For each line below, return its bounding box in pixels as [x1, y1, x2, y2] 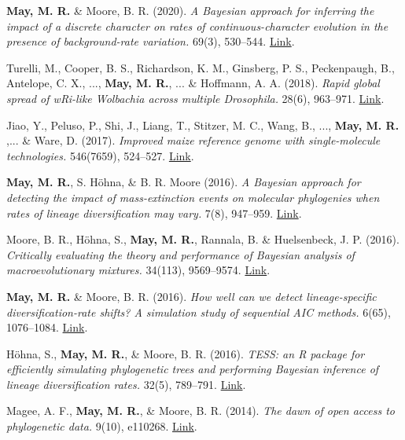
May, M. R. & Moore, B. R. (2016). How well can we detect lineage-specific [6, 288, 377, 304]
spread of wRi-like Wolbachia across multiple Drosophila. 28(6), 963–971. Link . [6, 90, 385, 106]
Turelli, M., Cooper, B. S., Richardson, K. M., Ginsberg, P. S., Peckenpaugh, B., [6, 59, 395, 75]
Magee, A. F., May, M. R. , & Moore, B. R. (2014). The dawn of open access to [6, 402, 395, 419]
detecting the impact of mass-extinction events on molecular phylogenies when [6, 189, 380, 205]
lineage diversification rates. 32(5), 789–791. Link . [6, 376, 246, 392]
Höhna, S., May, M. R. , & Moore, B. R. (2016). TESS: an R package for [6, 345, 365, 361]
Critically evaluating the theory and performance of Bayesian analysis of [6, 246, 355, 262]
